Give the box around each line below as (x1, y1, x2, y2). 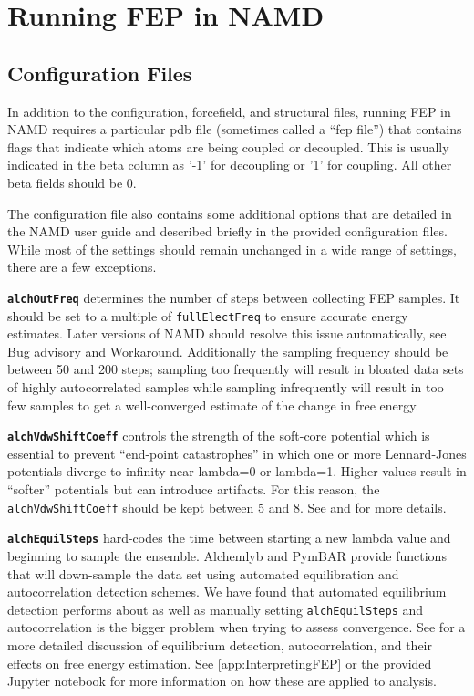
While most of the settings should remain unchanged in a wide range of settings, (7, 239, 457, 258)
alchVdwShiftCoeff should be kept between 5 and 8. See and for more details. (7, 497, 447, 516)
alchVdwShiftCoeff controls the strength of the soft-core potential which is (7, 426, 430, 445)
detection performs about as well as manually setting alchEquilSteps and (7, 599, 424, 618)
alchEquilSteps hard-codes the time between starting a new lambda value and (7, 528, 451, 547)
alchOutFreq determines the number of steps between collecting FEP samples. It (7, 287, 460, 306)
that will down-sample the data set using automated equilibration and (7, 564, 399, 583)
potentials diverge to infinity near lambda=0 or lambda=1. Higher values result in (7, 462, 467, 481)
